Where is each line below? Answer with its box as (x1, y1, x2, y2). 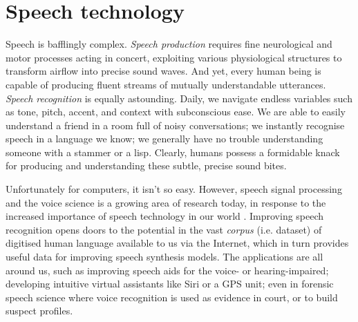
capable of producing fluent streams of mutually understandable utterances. (6, 77, 326, 91)
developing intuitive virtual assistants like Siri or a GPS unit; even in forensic (6, 276, 334, 291)
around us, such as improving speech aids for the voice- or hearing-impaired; (6, 263, 329, 277)
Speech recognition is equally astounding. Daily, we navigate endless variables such (6, 91, 352, 105)
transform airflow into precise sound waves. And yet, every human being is (6, 64, 321, 78)
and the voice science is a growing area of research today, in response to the (6, 195, 326, 209)
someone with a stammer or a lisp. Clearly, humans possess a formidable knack (6, 144, 340, 159)
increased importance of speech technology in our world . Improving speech (6, 209, 324, 223)
